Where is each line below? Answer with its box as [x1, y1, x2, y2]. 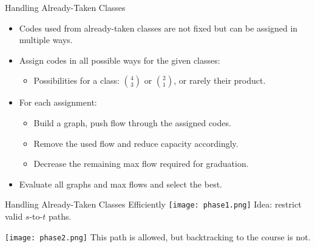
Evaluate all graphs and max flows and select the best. [19, 177, 222, 190]
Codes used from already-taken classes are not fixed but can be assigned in [19, 21, 298, 34]
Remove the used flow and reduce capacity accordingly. [33, 137, 239, 149]
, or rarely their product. [174, 74, 266, 87]
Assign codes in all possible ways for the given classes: [19, 53, 220, 66]
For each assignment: [19, 96, 97, 109]
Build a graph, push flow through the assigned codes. [33, 116, 231, 129]
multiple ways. [19, 33, 73, 46]
